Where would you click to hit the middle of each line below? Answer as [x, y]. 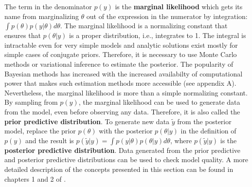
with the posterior [126, 131]
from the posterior [204, 121]
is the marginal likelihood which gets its [179, 6]
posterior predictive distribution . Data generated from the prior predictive [122, 150]
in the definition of [208, 131]
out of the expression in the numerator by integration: [167, 16]
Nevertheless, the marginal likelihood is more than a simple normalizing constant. [126, 92]
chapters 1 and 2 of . [35, 178]
